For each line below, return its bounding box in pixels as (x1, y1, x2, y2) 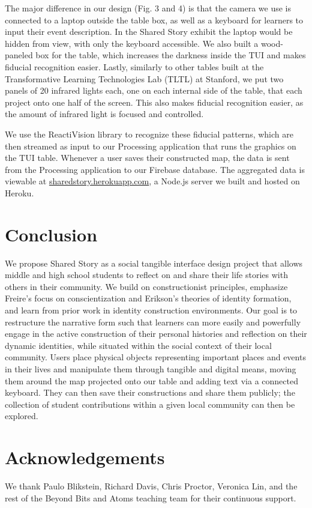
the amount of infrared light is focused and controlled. (5, 107, 204, 120)
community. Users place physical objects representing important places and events (5, 351, 306, 363)
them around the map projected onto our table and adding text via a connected (5, 374, 298, 387)
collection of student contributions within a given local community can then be (5, 398, 295, 410)
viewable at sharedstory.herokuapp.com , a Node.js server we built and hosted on (5, 175, 300, 187)
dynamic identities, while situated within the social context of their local (5, 339, 272, 351)
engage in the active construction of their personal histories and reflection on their (5, 327, 307, 340)
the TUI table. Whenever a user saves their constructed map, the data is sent (5, 151, 290, 164)
